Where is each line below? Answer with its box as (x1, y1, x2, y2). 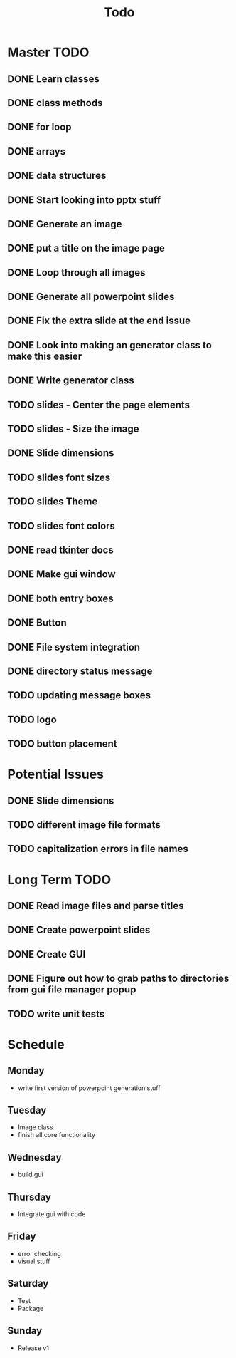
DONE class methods (7, 97, 103, 109)
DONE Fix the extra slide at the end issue (7, 315, 191, 327)
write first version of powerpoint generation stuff (17, 1084, 161, 1092)
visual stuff (17, 1257, 50, 1265)
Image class (17, 1123, 53, 1131)
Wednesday (7, 1151, 62, 1163)
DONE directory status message (7, 665, 153, 677)
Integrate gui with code (17, 1210, 86, 1218)
